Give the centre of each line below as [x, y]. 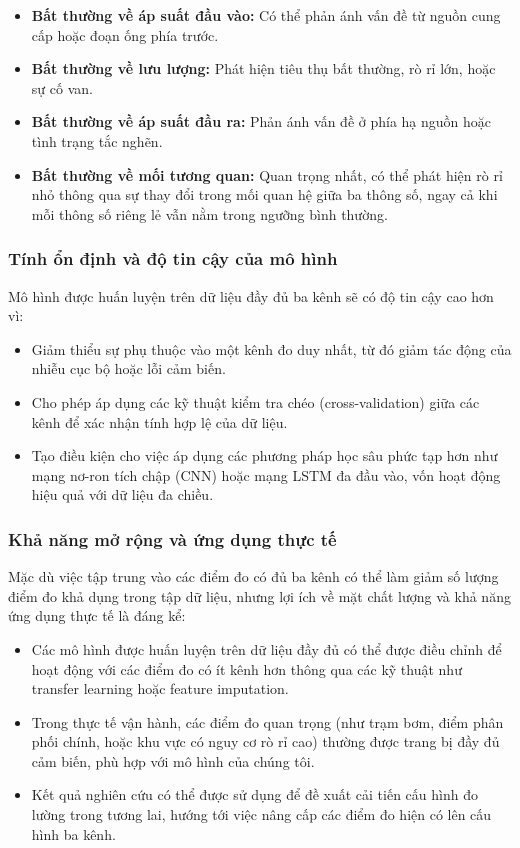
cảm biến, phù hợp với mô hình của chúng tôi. [173, 760]
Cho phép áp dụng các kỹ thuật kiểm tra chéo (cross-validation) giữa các [255, 401]
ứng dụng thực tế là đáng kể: [97, 615]
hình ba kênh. [73, 833]
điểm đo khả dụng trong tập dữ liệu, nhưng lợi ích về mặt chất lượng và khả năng [259, 595]
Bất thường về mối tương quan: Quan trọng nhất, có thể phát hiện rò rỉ [267, 174]
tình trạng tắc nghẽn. [97, 140]
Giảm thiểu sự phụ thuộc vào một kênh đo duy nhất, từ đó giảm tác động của [271, 348]
